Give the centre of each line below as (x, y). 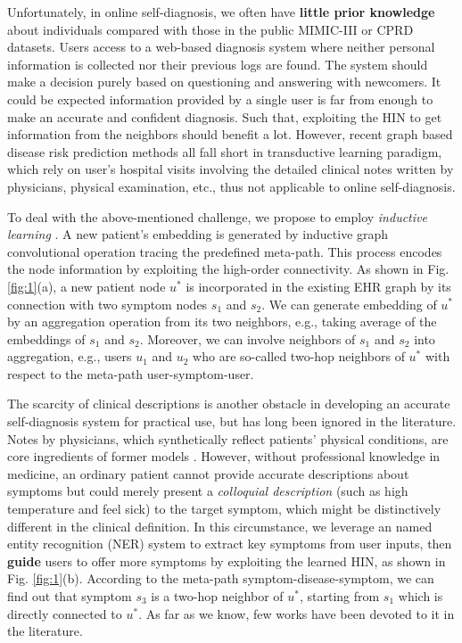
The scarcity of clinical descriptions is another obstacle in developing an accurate (229, 404)
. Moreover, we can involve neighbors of (247, 338)
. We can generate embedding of (349, 304)
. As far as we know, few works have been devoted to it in (297, 613)
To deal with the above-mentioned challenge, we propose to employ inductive (217, 216)
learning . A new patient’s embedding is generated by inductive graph (198, 234)
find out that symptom (70, 596)
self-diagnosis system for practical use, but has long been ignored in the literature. (232, 421)
